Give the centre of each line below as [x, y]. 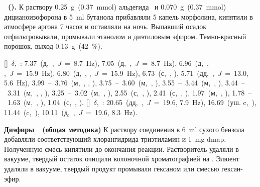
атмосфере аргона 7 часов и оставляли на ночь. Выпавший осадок [105, 26]
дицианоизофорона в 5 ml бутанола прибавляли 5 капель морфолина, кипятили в [128, 16]
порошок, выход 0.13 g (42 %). [53, 46]
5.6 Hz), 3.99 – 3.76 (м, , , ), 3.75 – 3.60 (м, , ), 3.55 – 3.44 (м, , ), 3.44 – [124, 83]
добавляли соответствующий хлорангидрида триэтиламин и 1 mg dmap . [115, 139]
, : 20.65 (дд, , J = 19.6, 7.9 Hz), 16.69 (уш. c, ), [176, 102]
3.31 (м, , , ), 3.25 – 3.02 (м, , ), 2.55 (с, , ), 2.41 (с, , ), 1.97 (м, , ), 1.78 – [129, 92]
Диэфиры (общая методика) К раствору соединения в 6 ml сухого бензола [124, 129]
